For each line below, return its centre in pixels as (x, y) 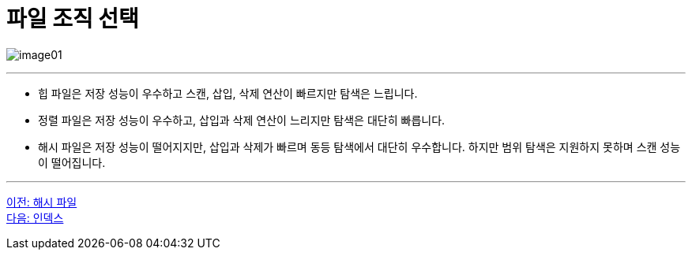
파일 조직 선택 (73, 19)
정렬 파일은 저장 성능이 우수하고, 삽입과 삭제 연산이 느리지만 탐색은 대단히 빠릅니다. (242, 120)
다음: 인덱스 (35, 217)
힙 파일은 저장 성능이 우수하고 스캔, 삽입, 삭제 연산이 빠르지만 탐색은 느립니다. (228, 93)
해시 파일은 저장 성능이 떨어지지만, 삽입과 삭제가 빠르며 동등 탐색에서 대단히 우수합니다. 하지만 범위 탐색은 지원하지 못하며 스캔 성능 (359, 147)
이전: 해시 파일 (42, 202)
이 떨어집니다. (72, 162)
